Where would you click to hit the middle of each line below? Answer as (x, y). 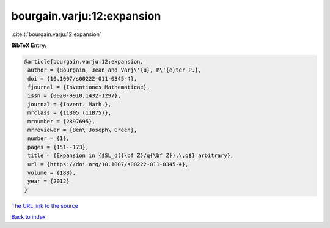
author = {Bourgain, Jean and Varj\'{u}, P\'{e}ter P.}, (115, 70)
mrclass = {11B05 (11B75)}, (70, 113)
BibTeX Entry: (29, 45)
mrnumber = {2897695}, (62, 121)
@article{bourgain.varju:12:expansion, (84, 61)
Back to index (28, 217)
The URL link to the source (45, 205)
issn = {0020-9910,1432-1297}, (75, 96)
